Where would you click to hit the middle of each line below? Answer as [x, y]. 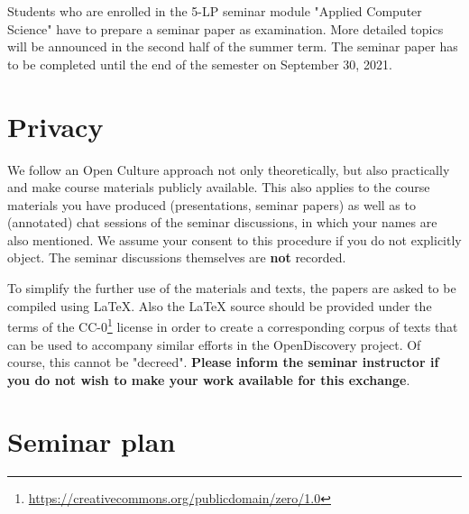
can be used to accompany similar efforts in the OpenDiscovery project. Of [214, 344]
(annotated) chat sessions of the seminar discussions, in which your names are [222, 222]
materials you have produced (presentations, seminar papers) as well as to [212, 204]
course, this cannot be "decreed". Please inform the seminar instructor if [223, 362]
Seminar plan [92, 441]
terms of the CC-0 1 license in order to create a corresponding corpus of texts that [233, 325]
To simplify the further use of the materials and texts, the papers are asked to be [232, 288]
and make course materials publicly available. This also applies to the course [219, 187]
